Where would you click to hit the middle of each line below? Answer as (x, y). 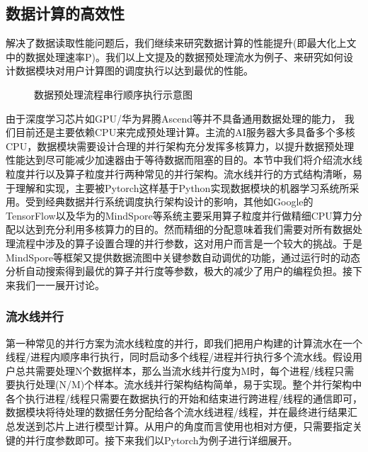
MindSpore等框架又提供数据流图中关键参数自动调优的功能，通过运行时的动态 (183, 257)
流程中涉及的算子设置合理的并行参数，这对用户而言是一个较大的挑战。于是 (189, 243)
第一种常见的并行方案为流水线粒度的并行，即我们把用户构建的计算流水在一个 (184, 343)
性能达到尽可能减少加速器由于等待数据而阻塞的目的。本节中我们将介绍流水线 (184, 160)
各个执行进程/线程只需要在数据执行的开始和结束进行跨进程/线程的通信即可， (184, 398)
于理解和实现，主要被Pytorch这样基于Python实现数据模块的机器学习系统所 (178, 187)
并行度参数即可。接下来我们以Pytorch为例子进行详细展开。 (161, 440)
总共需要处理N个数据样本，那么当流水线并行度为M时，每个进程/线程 (175, 370)
